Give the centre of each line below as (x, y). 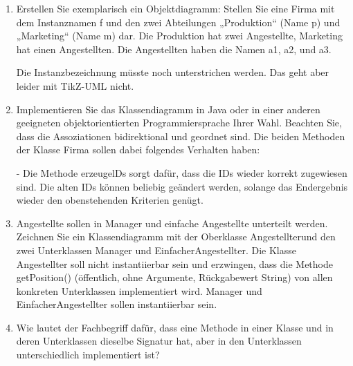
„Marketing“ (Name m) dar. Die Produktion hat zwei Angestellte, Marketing (179, 36)
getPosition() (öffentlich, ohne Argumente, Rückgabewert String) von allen (174, 277)
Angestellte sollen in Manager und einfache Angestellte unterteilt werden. (172, 223)
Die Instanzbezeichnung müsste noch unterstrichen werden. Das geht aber (173, 72)
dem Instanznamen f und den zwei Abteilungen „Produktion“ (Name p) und (178, 22)
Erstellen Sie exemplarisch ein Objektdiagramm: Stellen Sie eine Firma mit (175, 8)
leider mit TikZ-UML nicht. (75, 85)
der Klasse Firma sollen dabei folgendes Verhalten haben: (138, 150)
